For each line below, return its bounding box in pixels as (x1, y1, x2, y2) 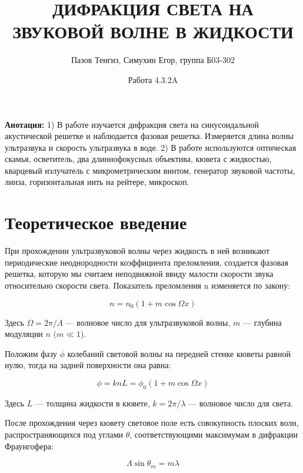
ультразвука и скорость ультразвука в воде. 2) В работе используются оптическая (5, 141, 297, 153)
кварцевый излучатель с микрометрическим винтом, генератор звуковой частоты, (5, 164, 295, 176)
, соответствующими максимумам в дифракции (129, 428, 298, 440)
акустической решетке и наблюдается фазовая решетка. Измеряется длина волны (5, 130, 294, 142)
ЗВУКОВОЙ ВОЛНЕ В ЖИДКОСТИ (12, 19, 294, 44)
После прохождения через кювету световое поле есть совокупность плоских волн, (5, 416, 299, 429)
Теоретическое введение (5, 210, 187, 234)
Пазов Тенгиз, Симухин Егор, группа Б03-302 (71, 54, 235, 66)
